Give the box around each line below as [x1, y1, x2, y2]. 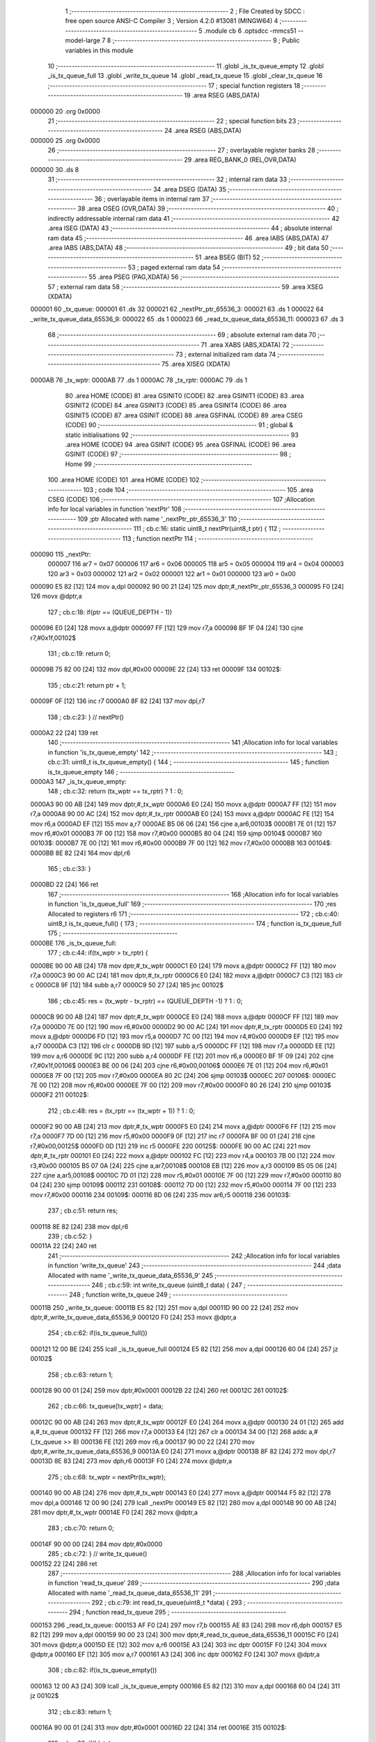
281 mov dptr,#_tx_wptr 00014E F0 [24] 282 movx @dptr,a [30, 1508, 198, 1516]
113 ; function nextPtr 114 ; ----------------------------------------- [122, 534, 313, 543]
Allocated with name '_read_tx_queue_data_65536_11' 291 [47, 1589, 212, 1597]
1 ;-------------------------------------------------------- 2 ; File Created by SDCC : [65, 7, 306, 15]
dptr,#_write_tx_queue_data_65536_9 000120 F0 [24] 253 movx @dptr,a [30, 1313, 237, 1322]
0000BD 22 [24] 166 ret [30, 880, 99, 888]
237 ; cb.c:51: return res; [47, 1206, 118, 1215]
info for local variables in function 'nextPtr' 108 [47, 505, 182, 514]
